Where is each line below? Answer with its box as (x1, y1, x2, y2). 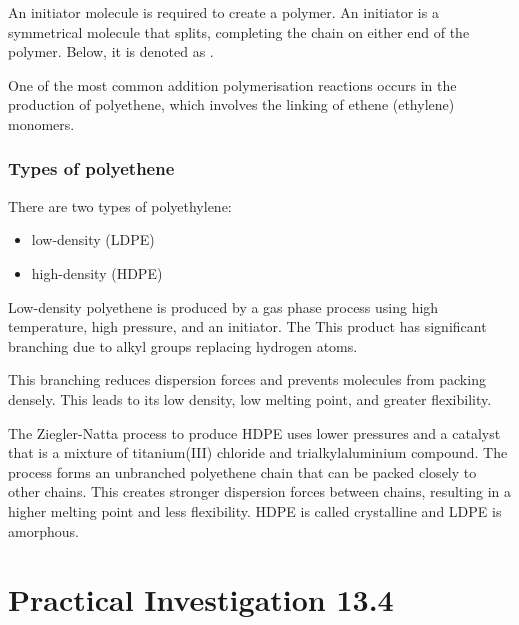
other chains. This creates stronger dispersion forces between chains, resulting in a (8, 481, 511, 502)
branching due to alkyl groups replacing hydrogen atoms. (8, 335, 358, 356)
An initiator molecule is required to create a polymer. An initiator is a (8, 2, 439, 22)
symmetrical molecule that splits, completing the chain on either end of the (8, 21, 470, 42)
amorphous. (8, 520, 79, 541)
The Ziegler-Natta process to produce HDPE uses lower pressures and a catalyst (8, 422, 501, 443)
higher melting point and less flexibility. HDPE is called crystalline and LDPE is (8, 500, 502, 521)
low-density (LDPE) (31, 229, 155, 250)
